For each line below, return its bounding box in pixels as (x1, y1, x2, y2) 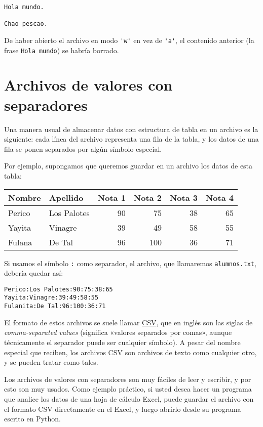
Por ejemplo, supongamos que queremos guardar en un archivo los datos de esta (4, 160, 253, 171)
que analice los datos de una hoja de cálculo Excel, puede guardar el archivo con (4, 393, 254, 404)
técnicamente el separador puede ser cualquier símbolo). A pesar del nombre (4, 336, 241, 347)
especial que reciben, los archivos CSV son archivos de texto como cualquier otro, (4, 347, 257, 357)
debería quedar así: (4, 268, 63, 278)
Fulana (8, 236, 32, 248)
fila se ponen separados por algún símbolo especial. (4, 143, 162, 154)
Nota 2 (133, 191, 162, 203)
